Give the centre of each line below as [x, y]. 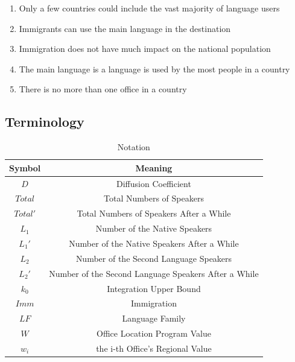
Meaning [154, 167]
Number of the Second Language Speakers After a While [154, 273]
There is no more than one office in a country [103, 89]
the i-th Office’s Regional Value [154, 348]
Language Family [154, 318]
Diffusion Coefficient [154, 183]
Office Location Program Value [154, 333]
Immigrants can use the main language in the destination [125, 28]
